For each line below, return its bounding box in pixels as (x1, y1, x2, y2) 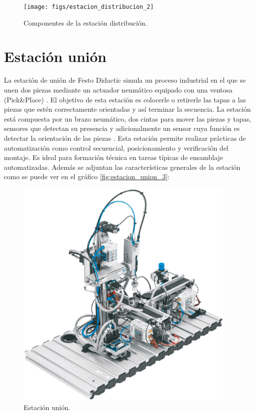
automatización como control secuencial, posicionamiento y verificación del (4, 142, 228, 153)
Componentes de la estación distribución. (24, 17, 147, 28)
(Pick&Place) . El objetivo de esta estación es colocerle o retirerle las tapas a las (4, 94, 246, 104)
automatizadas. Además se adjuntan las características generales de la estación (4, 161, 241, 172)
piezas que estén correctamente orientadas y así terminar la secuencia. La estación (4, 104, 251, 114)
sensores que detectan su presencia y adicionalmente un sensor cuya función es (4, 123, 240, 133)
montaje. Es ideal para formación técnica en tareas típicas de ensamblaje (4, 152, 223, 162)
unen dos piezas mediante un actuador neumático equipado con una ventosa (4, 84, 232, 95)
